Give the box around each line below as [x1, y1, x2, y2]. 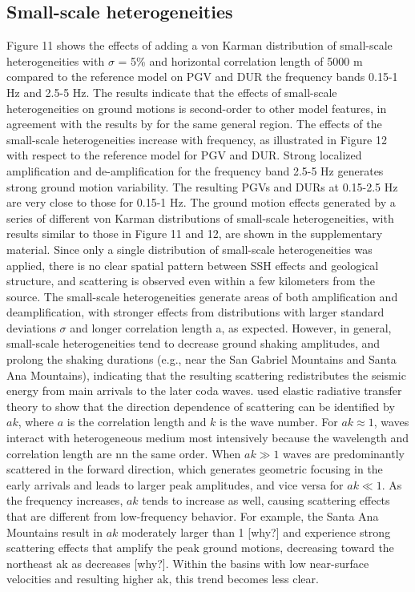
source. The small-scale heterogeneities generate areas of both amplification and [6, 288, 398, 304]
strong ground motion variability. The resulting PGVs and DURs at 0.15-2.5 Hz [6, 178, 398, 195]
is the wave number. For [220, 413, 338, 430]
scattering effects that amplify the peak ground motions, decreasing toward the [6, 539, 394, 556]
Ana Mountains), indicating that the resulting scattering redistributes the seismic [6, 366, 406, 383]
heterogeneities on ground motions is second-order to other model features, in [6, 99, 387, 116]
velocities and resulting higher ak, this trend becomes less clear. [6, 570, 319, 587]
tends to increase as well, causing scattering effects [142, 492, 390, 509]
